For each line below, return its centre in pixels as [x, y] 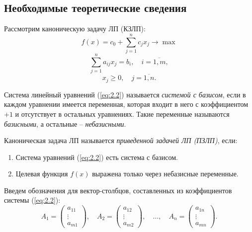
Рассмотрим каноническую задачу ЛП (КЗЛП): [75, 29]
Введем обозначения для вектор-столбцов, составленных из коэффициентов [118, 190]
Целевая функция [42, 174]
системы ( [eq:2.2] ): [32, 200]
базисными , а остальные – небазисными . [65, 123]
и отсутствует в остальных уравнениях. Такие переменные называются [122, 114]
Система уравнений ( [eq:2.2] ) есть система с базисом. [97, 157]
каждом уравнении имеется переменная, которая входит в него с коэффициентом [126, 104]
